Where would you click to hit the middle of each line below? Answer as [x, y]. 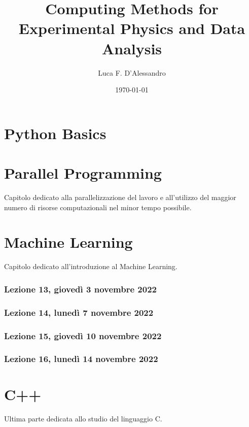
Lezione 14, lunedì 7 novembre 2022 [79, 312]
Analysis [132, 48]
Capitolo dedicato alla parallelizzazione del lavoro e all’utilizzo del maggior [120, 197]
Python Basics [55, 133]
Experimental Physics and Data [132, 28]
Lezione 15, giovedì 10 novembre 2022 [83, 335]
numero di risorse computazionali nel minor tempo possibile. [98, 207]
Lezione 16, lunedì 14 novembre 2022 [81, 359]
